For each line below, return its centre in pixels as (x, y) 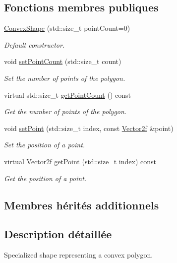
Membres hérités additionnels (82, 205)
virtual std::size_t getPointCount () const (67, 95)
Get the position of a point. (45, 178)
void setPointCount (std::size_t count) (63, 61)
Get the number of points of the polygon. (65, 111)
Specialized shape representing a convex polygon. (79, 255)
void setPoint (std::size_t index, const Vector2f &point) (89, 128)
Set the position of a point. (45, 145)
